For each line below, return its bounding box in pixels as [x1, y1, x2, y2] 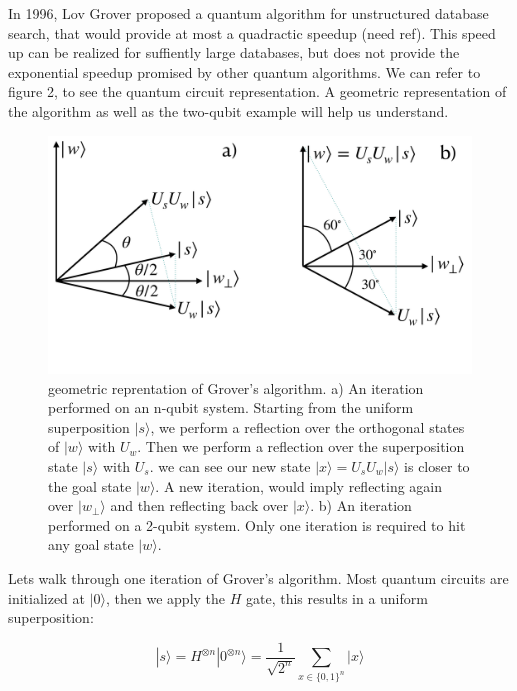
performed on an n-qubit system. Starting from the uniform [48, 397, 414, 418]
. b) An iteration [310, 495, 412, 516]
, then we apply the [106, 587, 226, 608]
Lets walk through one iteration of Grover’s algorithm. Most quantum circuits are [8, 568, 509, 588]
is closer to [404, 456, 470, 477]
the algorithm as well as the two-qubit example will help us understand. [8, 100, 449, 121]
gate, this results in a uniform [246, 587, 428, 608]
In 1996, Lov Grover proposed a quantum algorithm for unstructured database [8, 3, 489, 23]
